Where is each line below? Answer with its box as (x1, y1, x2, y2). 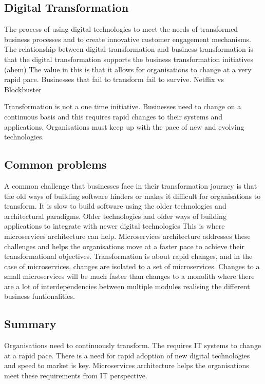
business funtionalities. (4, 291, 75, 301)
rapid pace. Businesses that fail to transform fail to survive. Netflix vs (4, 74, 224, 85)
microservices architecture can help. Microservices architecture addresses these (4, 230, 251, 241)
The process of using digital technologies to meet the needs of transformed (4, 24, 238, 34)
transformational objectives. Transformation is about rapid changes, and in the (4, 251, 253, 261)
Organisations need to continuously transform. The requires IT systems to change (4, 340, 261, 351)
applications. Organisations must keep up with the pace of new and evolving (4, 121, 244, 132)
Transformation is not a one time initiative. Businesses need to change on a (4, 101, 241, 112)
